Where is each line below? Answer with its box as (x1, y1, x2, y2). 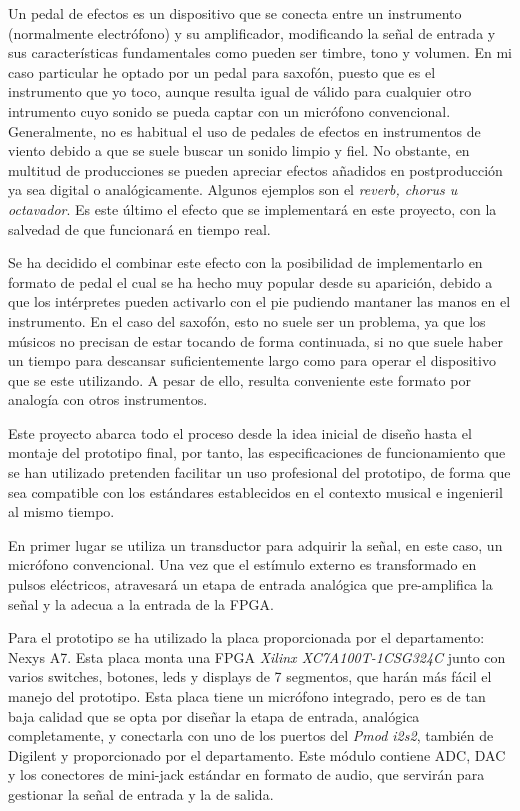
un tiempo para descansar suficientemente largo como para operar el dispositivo (8, 350, 496, 371)
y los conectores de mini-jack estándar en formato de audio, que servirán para (8, 764, 485, 785)
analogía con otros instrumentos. (8, 389, 208, 410)
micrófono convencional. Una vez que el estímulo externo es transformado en (8, 554, 477, 575)
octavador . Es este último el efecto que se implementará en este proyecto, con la (8, 198, 497, 219)
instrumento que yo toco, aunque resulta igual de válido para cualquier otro (8, 81, 472, 102)
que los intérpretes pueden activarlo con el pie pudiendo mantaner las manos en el (8, 291, 511, 312)
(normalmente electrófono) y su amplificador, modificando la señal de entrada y (8, 22, 496, 43)
